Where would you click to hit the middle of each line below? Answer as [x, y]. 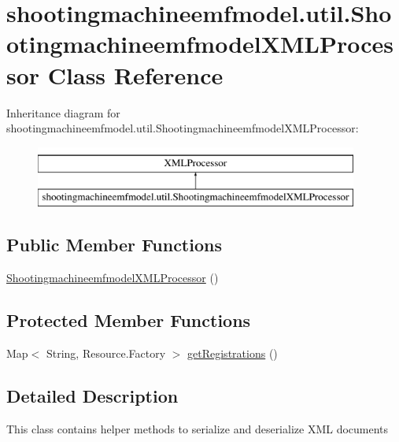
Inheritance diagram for [63, 112]
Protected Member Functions [129, 320]
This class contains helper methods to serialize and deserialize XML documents [198, 428]
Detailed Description [92, 395]
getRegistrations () [233, 353]
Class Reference [135, 74]
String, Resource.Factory [106, 353]
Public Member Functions [114, 245]
